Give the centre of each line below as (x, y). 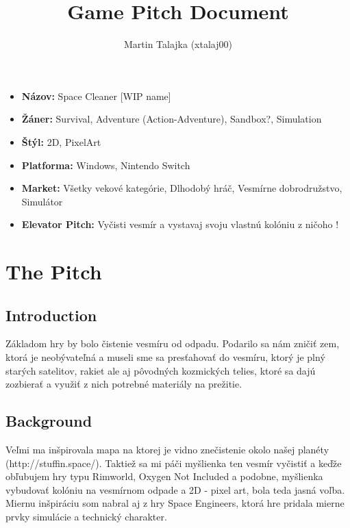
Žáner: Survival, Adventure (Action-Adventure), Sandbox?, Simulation (172, 119)
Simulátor (42, 201)
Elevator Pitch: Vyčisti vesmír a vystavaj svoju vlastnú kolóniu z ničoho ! (180, 224)
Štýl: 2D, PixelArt (61, 141)
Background (49, 421)
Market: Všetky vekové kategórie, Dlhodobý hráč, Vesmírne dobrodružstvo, (182, 188)
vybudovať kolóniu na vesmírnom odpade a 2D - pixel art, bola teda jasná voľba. (175, 489)
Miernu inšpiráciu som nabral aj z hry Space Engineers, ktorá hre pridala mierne (175, 503)
